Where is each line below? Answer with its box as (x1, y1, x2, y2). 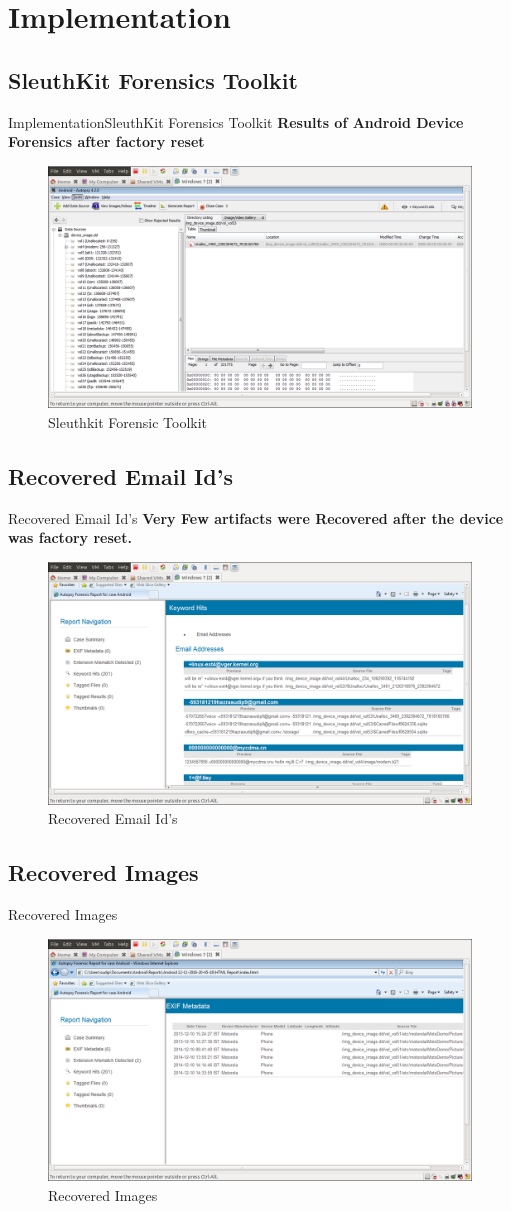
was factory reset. (8, 527, 132, 548)
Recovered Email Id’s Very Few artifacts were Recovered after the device (8, 507, 504, 528)
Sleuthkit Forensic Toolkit (48, 412, 208, 432)
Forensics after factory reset (8, 131, 205, 152)
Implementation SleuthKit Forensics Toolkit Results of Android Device (8, 111, 464, 132)
